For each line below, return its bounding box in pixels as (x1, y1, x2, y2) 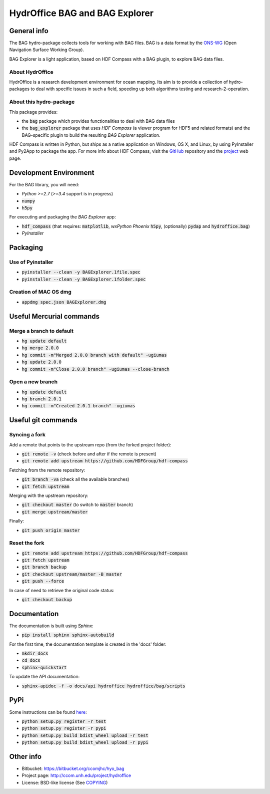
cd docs (21, 658, 41, 663)
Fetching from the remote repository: (9, 467, 85, 473)
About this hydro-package (9, 98, 75, 105)
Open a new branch (9, 378, 57, 385)
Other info (9, 752, 42, 761)
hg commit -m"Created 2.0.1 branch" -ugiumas (21, 403, 135, 409)
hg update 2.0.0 (21, 359, 62, 365)
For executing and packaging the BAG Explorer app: (9, 214, 116, 220)
